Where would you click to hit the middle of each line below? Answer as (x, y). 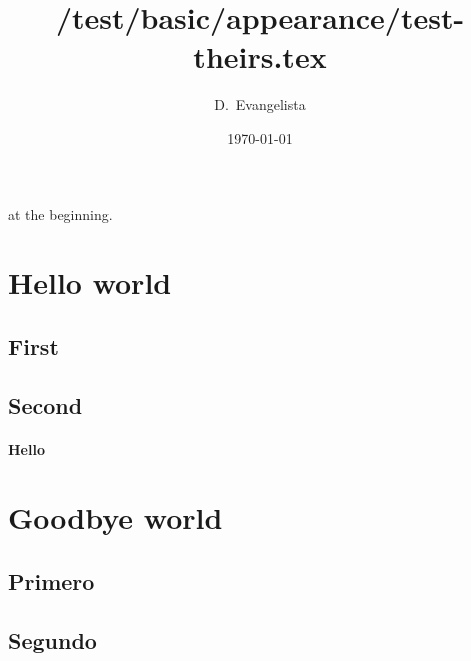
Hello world (90, 282)
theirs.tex (260, 56)
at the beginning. (60, 213)
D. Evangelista (260, 104)
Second (45, 404)
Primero (51, 580)
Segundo (52, 639)
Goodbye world (115, 517)
